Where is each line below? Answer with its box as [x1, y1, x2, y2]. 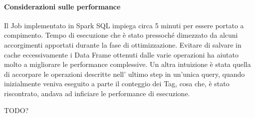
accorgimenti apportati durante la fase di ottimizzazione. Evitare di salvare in [4, 39, 242, 50]
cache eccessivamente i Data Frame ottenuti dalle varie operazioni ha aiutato [4, 49, 239, 59]
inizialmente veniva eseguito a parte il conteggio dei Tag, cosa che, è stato [4, 78, 230, 89]
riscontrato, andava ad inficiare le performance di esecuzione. [4, 88, 190, 98]
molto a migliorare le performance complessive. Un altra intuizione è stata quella [4, 59, 251, 69]
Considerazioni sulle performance [4, 1, 121, 11]
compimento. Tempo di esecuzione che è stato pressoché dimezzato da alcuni [4, 30, 238, 40]
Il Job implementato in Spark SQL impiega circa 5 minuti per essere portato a [4, 20, 244, 30]
